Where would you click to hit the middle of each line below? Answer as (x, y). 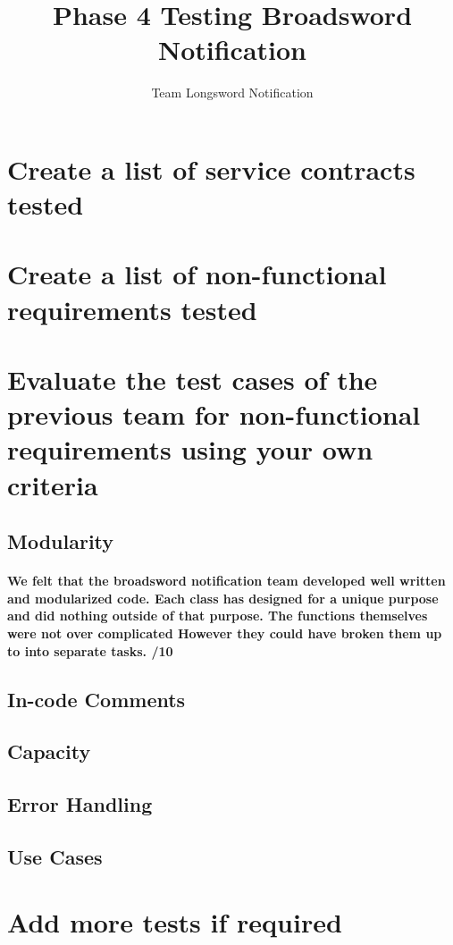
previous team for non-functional (214, 414)
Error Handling (80, 804)
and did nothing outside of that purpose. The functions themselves (218, 616)
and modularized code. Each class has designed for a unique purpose (223, 598)
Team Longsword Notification (232, 93)
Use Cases (55, 856)
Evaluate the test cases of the (193, 380)
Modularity (61, 541)
